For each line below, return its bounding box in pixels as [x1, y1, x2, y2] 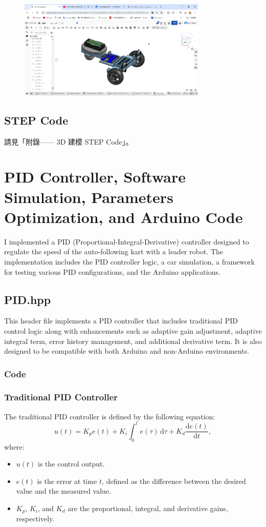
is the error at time [37, 475, 97, 486]
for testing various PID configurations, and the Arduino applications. [4, 266, 220, 277]
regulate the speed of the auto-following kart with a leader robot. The [4, 246, 224, 257]
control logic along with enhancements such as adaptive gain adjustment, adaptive [4, 325, 262, 336]
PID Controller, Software [4, 166, 186, 187]
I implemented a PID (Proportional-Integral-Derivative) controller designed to [4, 236, 249, 247]
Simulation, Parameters [4, 186, 173, 207]
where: [4, 441, 25, 452]
